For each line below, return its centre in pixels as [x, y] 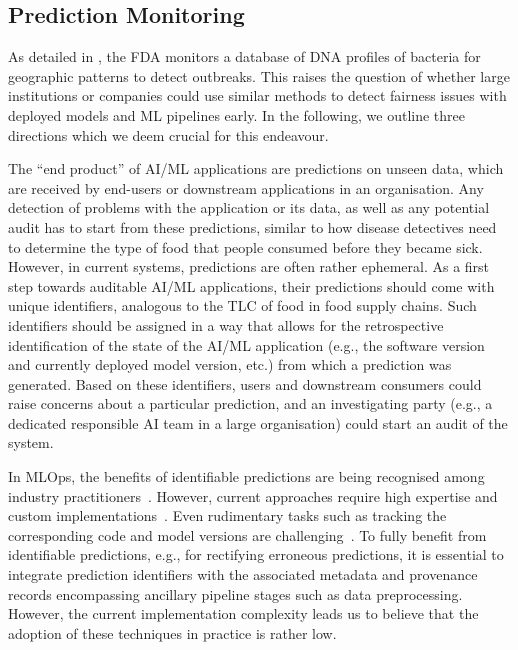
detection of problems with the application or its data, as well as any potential [249, 207]
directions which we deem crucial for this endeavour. [168, 134]
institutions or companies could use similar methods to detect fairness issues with [257, 95]
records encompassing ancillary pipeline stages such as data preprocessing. [235, 593]
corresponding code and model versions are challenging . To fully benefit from [247, 534]
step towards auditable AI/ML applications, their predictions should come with [251, 285]
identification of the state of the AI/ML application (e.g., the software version [246, 344]
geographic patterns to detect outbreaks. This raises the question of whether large [259, 75]
